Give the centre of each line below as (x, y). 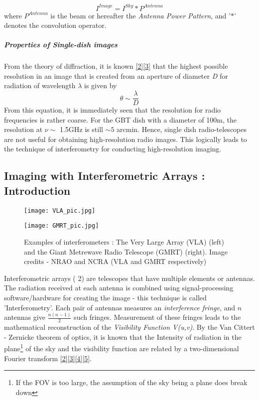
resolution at (23, 129)
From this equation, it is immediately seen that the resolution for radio (113, 110)
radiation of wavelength (40, 85)
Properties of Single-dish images (61, 45)
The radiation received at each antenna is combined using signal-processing (119, 288)
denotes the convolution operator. (55, 25)
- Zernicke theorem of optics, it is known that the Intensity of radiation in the (123, 336)
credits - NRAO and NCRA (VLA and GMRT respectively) (115, 261)
